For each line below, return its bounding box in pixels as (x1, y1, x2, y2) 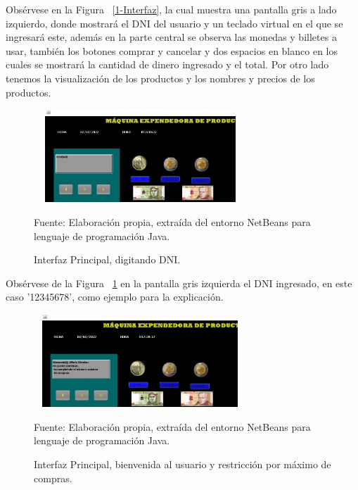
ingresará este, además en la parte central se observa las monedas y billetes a (6, 30, 337, 44)
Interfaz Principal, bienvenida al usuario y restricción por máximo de (34, 457, 331, 472)
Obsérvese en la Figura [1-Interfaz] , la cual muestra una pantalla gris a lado (6, 2, 337, 16)
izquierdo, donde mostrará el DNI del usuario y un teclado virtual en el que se (6, 15, 343, 30)
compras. (34, 470, 72, 485)
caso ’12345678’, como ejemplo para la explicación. (6, 289, 224, 304)
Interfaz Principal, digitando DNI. (34, 252, 181, 267)
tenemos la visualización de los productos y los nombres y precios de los (6, 70, 315, 85)
